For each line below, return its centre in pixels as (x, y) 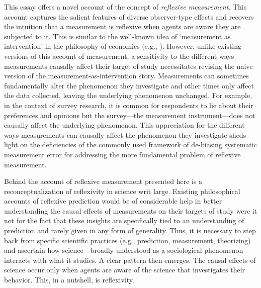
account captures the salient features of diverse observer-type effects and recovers (129, 16)
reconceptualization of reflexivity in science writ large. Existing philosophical (122, 191)
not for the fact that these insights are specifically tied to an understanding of (124, 220)
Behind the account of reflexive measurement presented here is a (103, 181)
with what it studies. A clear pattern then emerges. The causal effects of (144, 260)
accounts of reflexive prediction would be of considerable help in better (113, 201)
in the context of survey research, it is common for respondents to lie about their (129, 105)
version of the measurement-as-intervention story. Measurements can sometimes (126, 76)
